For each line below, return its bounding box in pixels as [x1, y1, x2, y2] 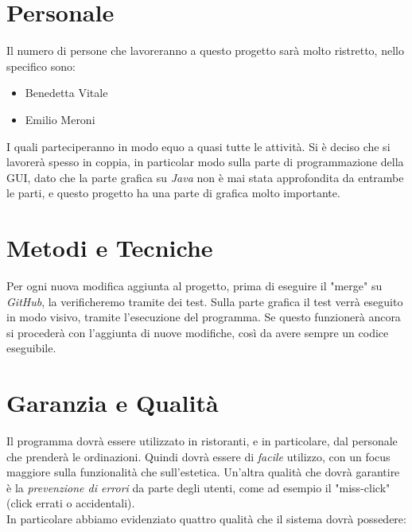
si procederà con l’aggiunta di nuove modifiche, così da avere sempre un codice [6, 324, 389, 340]
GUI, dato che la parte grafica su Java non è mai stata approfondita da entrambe [6, 169, 404, 185]
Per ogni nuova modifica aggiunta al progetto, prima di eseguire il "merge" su [6, 278, 383, 293]
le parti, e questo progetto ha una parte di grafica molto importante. [6, 184, 340, 201]
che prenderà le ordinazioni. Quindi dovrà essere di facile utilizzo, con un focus [6, 448, 391, 464]
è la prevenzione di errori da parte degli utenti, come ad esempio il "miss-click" [6, 479, 391, 495]
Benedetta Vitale [25, 84, 108, 101]
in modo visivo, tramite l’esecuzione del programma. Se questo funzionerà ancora [6, 309, 401, 325]
